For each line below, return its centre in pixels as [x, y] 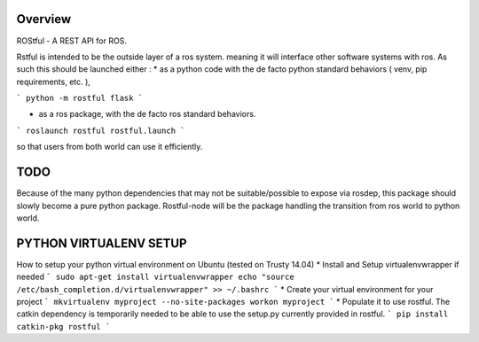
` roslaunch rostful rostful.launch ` [101, 130]
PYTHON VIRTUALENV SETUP [102, 243]
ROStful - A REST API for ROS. [72, 41]
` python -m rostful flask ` [80, 98]
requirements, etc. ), [53, 82]
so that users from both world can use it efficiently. [110, 147]
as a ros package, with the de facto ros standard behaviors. [147, 114]
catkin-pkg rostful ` [63, 326]
